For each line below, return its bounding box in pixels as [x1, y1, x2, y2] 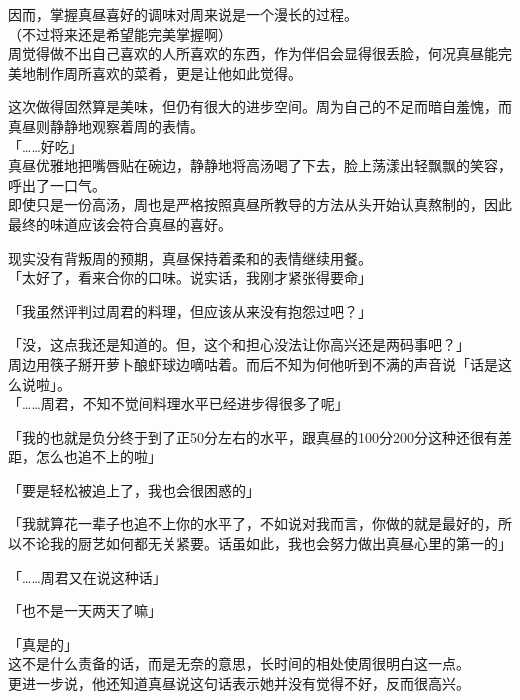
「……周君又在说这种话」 [8, 566, 167, 587]
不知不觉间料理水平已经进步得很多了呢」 [82, 393, 349, 414]
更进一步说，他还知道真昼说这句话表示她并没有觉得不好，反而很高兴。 [8, 673, 470, 694]
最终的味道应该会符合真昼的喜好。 [8, 213, 232, 234]
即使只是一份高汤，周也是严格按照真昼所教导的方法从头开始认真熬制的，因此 [8, 194, 512, 215]
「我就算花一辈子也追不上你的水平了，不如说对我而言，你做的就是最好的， [8, 513, 498, 534]
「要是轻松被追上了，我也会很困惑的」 [8, 479, 260, 500]
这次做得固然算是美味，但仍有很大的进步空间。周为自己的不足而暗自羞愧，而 [8, 96, 512, 117]
